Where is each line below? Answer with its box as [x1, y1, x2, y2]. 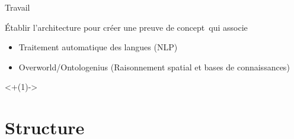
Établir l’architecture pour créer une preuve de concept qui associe [5, 21, 248, 33]
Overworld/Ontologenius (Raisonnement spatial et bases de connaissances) [18, 60, 290, 73]
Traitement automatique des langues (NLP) [18, 41, 178, 53]
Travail [5, 1, 30, 13]
